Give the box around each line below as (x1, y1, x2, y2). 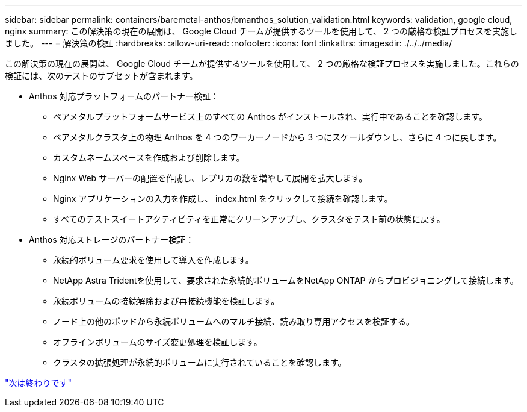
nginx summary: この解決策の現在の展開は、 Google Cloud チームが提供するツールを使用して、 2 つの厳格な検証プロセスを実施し (5, 26, 518, 36)
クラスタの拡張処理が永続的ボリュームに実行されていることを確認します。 (53, 357, 347, 367)
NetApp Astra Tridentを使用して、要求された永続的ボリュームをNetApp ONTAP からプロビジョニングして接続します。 (53, 275, 519, 286)
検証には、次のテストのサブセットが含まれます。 (5, 70, 198, 81)
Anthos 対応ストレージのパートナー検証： (29, 234, 194, 245)
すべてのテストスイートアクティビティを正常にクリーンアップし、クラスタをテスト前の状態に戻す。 (53, 214, 445, 224)
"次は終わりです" (5, 378, 72, 388)
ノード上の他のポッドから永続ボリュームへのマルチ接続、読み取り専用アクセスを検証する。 (53, 316, 415, 326)
